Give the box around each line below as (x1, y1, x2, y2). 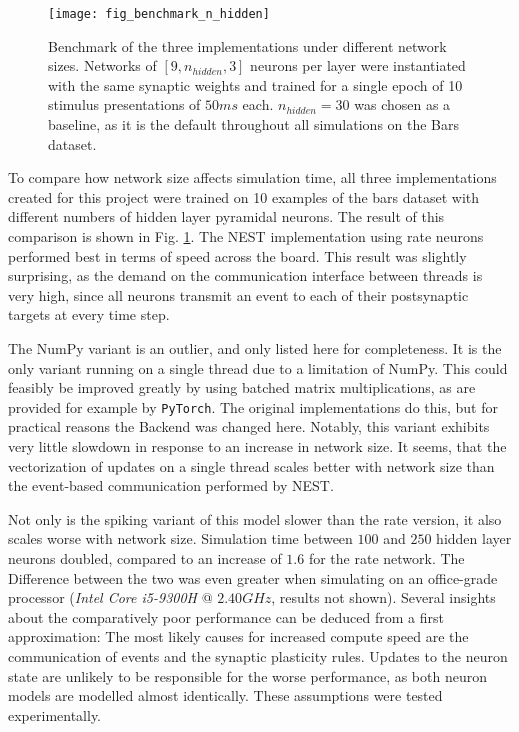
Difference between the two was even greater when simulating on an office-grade (8, 567, 498, 588)
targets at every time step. (8, 304, 170, 325)
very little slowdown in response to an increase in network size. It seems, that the (8, 436, 507, 456)
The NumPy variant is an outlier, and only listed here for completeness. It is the (8, 337, 502, 358)
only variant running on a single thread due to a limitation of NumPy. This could (8, 357, 508, 378)
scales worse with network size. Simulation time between (8, 528, 353, 549)
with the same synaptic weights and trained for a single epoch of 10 (48, 74, 463, 95)
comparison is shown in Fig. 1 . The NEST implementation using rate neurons (8, 226, 484, 246)
